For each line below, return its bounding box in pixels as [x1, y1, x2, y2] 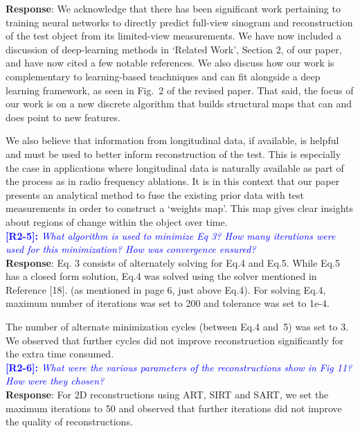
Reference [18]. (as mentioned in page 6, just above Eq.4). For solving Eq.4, [6, 282, 326, 297]
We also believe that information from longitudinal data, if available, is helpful [6, 133, 339, 148]
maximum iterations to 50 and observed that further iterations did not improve [6, 400, 342, 415]
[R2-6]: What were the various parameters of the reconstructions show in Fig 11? [6, 360, 352, 374]
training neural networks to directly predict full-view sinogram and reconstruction [6, 15, 353, 29]
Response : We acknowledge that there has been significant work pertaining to [6, 1, 341, 15]
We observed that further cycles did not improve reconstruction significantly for [6, 333, 344, 347]
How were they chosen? [6, 373, 105, 388]
